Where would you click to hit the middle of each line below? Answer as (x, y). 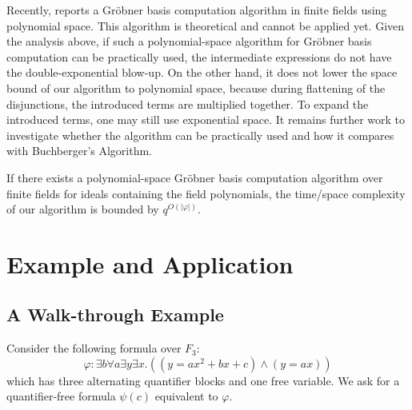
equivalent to (186, 396)
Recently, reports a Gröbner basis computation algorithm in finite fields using (197, 10)
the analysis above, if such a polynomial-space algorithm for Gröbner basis (189, 41)
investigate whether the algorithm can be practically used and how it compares (200, 135)
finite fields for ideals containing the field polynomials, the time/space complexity (206, 193)
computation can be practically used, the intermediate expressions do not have (199, 56)
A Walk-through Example (115, 314)
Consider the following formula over (94, 348)
